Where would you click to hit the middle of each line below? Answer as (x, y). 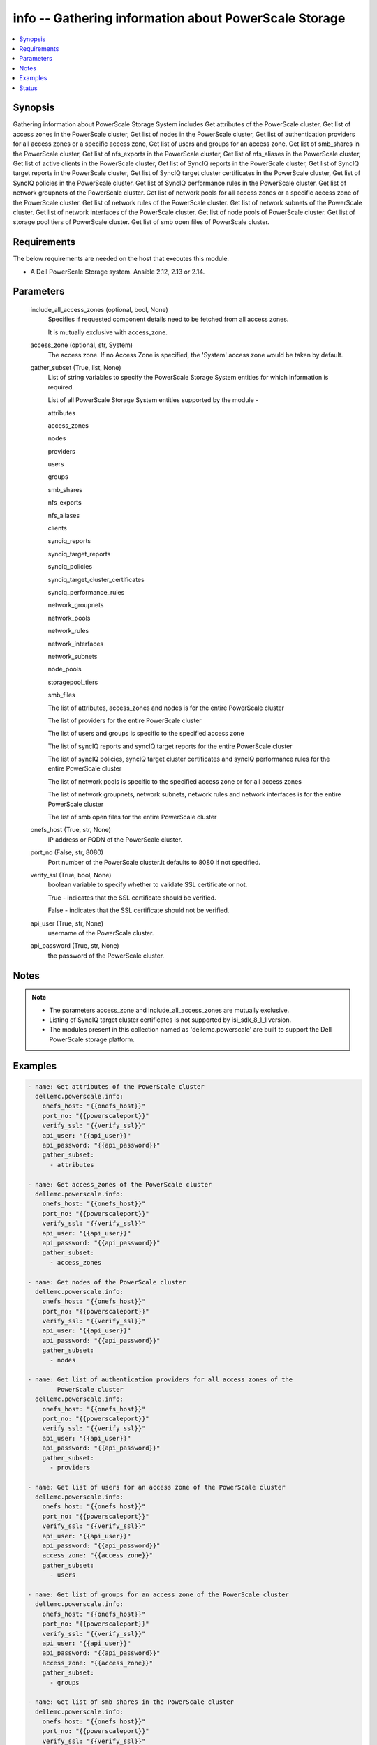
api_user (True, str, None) (67, 923)
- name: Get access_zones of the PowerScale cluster (120, 1184)
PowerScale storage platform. (92, 1039)
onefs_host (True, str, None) (71, 830)
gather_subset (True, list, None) (76, 367)
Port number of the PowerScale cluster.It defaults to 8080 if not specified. (154, 862)
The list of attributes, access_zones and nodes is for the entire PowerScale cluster (166, 708)
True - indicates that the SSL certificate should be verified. (132, 898)
